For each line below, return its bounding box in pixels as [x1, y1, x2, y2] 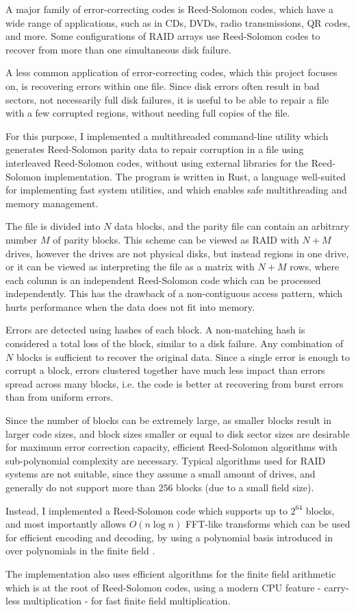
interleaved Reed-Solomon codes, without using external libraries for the [5, 155, 309, 169]
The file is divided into [5, 219, 101, 233]
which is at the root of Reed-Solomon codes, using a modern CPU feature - [5, 580, 321, 594]
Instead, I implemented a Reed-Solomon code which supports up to [5, 503, 288, 517]
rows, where [290, 259, 340, 274]
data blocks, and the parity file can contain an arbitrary [114, 219, 350, 233]
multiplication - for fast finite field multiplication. [23, 593, 231, 608]
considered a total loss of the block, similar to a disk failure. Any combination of [5, 336, 344, 351]
